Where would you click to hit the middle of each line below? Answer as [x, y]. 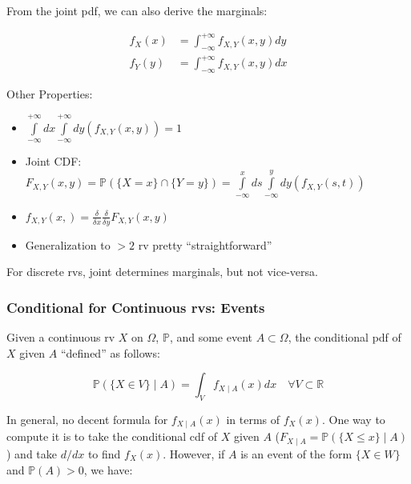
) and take [32, 453]
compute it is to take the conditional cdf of [112, 436]
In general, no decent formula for [87, 420]
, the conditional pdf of [345, 337]
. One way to [353, 420]
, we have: [108, 469]
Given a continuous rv [61, 337]
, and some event [211, 337]
